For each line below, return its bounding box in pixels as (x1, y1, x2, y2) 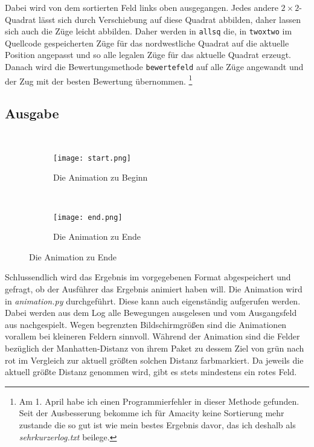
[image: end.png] (53, 213, 123, 222)
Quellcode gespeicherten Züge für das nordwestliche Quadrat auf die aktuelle (5, 36, 289, 49)
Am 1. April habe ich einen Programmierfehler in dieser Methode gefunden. (19, 394, 300, 407)
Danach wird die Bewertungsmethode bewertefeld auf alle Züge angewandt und (5, 60, 304, 73)
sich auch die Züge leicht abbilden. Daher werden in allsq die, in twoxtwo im (5, 25, 292, 37)
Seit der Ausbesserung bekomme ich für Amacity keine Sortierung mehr (19, 407, 284, 419)
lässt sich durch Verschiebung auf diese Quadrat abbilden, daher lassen (39, 13, 301, 25)
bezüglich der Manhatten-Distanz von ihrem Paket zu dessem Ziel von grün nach (5, 341, 304, 354)
